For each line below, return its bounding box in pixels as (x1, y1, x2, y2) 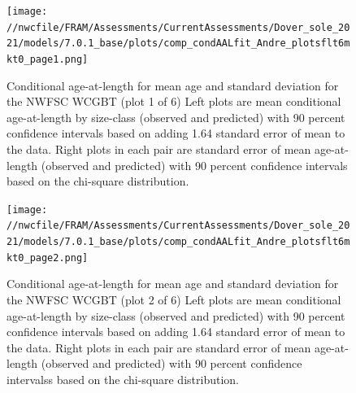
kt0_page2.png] (7, 251, 89, 264)
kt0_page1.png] (7, 53, 89, 65)
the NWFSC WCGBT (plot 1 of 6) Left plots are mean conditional (7, 93, 341, 110)
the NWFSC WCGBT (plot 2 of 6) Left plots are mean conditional (7, 291, 341, 308)
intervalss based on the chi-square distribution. (7, 370, 239, 387)
